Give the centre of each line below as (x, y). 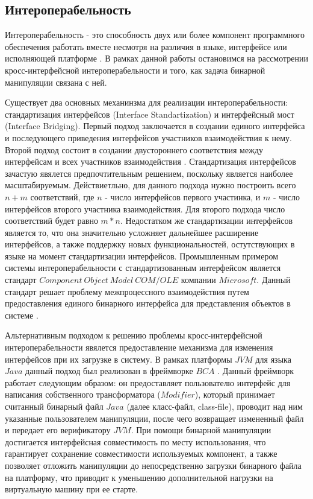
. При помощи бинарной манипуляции (201, 430)
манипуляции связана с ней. (56, 82)
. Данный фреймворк (256, 371)
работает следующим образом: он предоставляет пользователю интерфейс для (148, 382)
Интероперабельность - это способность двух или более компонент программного (155, 35)
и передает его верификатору (58, 430)
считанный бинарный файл (54, 406)
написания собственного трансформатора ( (83, 394)
